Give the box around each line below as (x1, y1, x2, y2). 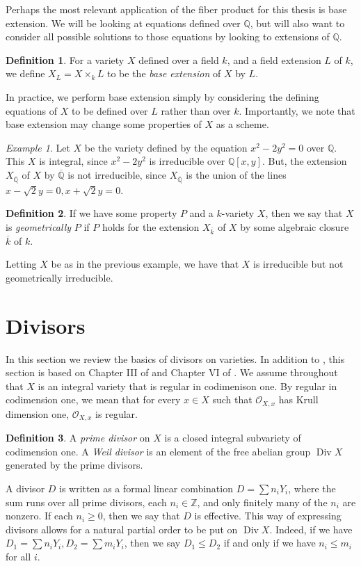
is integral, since (39, 154, 108, 168)
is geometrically (6, 219, 72, 234)
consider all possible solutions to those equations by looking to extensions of (6, 29, 330, 44)
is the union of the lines (186, 167, 287, 181)
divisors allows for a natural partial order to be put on (6, 521, 238, 536)
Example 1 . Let (6, 140, 70, 154)
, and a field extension (227, 52, 321, 67)
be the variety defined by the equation (84, 140, 248, 154)
